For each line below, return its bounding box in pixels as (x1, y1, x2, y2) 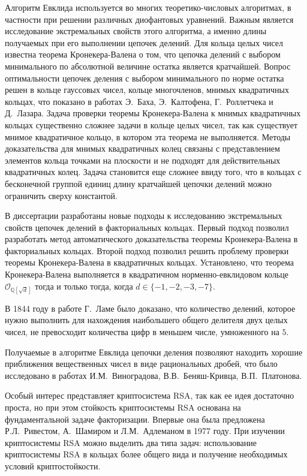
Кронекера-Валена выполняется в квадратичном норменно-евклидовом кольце (5, 268, 288, 281)
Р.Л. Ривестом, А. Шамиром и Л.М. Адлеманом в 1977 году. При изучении (5, 424, 285, 437)
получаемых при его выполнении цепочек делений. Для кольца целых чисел (5, 36, 284, 49)
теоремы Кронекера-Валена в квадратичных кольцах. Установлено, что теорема (5, 256, 294, 269)
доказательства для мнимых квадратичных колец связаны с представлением (5, 142, 280, 155)
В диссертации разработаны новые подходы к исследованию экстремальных (5, 209, 282, 222)
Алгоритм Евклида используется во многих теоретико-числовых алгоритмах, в (5, 1, 291, 13)
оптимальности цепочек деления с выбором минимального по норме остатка (5, 71, 284, 84)
